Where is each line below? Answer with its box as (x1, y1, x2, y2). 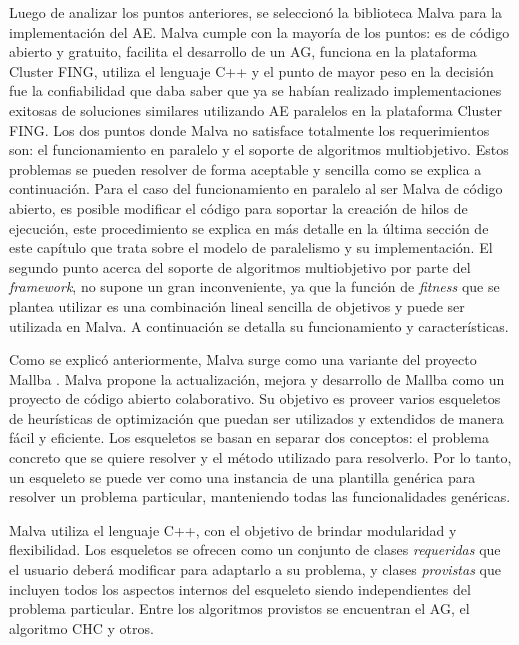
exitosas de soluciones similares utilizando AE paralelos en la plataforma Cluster (9, 99, 502, 120)
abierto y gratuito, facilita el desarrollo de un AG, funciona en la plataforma (9, 41, 477, 62)
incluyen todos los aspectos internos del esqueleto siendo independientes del (9, 578, 471, 599)
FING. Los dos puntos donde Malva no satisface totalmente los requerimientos (9, 119, 490, 140)
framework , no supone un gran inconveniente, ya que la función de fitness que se (9, 276, 500, 297)
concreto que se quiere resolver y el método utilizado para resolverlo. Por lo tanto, (9, 447, 512, 468)
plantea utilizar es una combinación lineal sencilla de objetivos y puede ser (9, 295, 465, 316)
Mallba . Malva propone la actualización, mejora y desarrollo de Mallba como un (9, 368, 505, 389)
